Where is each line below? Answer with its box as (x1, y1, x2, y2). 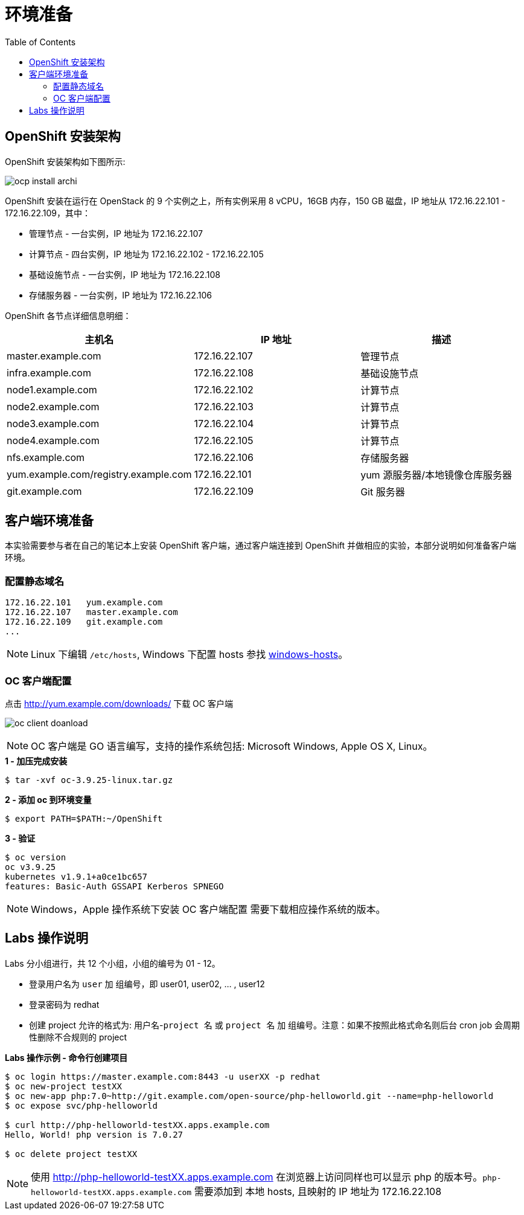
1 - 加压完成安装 (5, 755, 68, 766)
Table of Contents (5, 36, 76, 47)
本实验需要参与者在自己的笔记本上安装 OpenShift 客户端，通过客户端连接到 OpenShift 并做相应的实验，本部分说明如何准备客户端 (5, 540, 517, 551)
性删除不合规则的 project (29, 1031, 127, 1042)
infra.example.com (7, 366, 91, 379)
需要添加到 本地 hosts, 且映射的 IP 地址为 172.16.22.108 (194, 1185, 442, 1197)
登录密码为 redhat (29, 999, 100, 1010)
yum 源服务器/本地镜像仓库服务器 (360, 468, 512, 481)
